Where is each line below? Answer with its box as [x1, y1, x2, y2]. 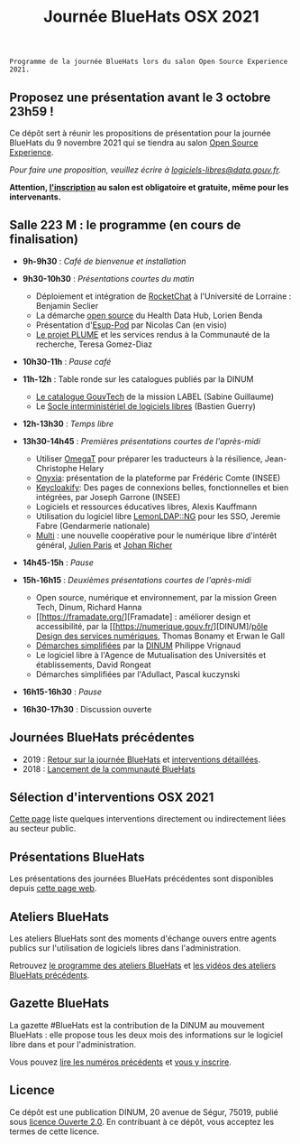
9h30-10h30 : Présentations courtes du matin [22, 273, 195, 284]
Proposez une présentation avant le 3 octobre [9, 89, 271, 105]
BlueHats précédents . [9, 970, 90, 981]
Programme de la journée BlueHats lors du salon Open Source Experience [9, 57, 288, 67]
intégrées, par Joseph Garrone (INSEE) [35, 491, 181, 502]
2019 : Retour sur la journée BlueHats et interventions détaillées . [22, 754, 261, 765]
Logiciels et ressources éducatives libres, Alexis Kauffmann [35, 501, 258, 512]
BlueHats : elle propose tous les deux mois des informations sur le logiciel [9, 1029, 284, 1040]
